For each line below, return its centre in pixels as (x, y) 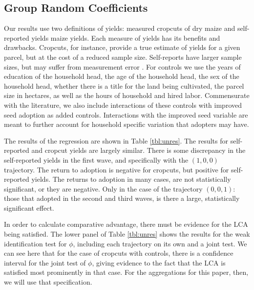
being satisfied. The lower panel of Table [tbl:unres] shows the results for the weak (127, 234)
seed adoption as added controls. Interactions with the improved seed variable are (126, 114)
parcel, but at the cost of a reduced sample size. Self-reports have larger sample (123, 57)
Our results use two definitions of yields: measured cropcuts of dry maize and (120, 28)
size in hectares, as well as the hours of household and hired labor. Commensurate (127, 95)
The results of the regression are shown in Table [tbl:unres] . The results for (116, 140)
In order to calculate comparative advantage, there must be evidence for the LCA (126, 224)
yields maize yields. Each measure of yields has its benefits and (126, 37)
